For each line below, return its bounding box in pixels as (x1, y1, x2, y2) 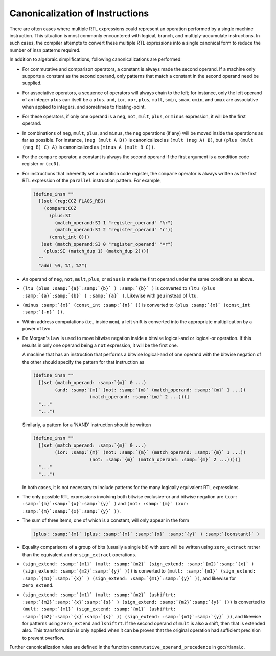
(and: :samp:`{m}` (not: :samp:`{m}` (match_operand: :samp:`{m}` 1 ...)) (54, 387, 246, 393)
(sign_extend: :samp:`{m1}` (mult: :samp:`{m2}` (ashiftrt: (22, 592, 176, 598)
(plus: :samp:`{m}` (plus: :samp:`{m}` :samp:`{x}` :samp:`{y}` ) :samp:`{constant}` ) (33, 531, 260, 537)
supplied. (22, 80, 42, 87)
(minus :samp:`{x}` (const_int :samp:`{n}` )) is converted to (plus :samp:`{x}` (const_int (22, 302, 250, 308)
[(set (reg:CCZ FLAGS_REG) (38, 198, 106, 204)
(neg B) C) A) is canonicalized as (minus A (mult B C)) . (22, 144, 155, 151)
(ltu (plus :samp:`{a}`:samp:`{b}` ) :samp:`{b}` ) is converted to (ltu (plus (22, 285, 216, 291)
